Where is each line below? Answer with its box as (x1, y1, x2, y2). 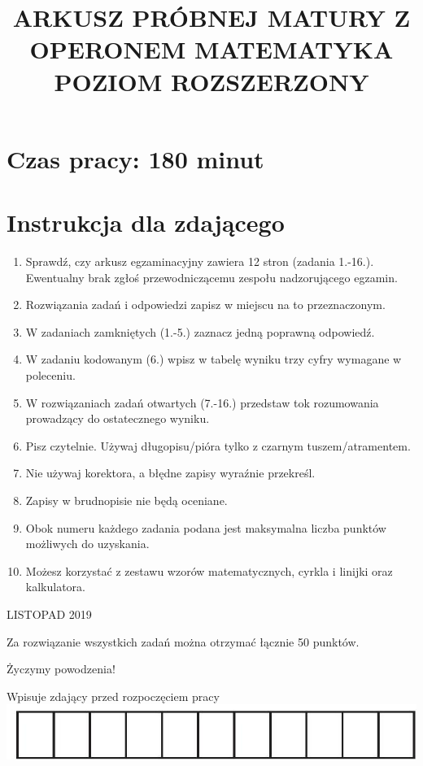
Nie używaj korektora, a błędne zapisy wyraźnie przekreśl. (25, 464, 316, 481)
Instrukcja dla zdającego (7, 206, 285, 239)
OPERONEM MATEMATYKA (29, 33, 394, 66)
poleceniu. (25, 367, 76, 384)
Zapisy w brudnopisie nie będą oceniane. (25, 492, 228, 508)
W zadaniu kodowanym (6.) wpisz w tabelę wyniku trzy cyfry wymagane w (25, 350, 402, 368)
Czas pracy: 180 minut (7, 141, 264, 175)
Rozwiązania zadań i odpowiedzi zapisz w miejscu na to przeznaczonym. (25, 296, 386, 313)
